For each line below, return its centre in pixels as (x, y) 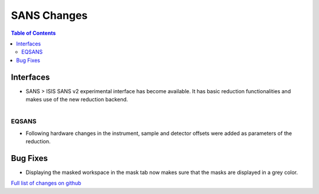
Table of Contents (33, 33)
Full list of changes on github (46, 183)
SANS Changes (49, 15)
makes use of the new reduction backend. (77, 100)
